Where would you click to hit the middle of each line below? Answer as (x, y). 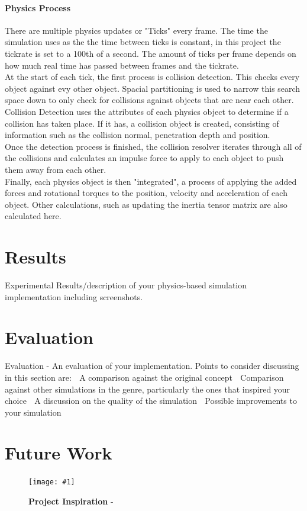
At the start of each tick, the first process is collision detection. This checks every (152, 77)
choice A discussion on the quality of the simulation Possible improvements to (151, 401)
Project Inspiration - (71, 501)
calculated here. (33, 216)
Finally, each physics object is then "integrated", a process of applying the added (151, 181)
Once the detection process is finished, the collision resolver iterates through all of (153, 146)
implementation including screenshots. (74, 296)
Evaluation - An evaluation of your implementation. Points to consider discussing (152, 366)
